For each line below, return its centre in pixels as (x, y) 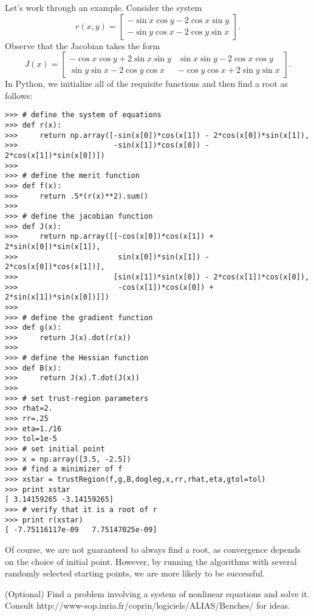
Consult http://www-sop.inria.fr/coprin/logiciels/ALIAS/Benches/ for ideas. (148, 605)
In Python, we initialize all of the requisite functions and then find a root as (147, 84)
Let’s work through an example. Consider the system (104, 7)
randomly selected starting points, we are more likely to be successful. (135, 573)
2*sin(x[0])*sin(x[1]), (53, 246)
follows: (19, 95)
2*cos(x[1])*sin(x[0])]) (55, 156)
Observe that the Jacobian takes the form (83, 45)
